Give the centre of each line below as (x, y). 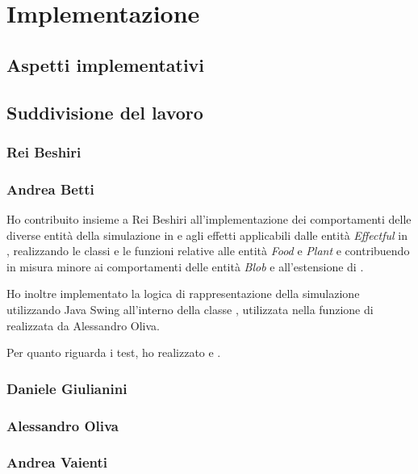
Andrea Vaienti (57, 462)
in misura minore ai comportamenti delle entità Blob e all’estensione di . (185, 266)
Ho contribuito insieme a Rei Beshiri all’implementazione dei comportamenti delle (209, 219)
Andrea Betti (50, 189)
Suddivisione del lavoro (105, 112)
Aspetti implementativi (106, 64)
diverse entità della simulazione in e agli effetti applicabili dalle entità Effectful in (207, 235)
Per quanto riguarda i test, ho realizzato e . (114, 352)
